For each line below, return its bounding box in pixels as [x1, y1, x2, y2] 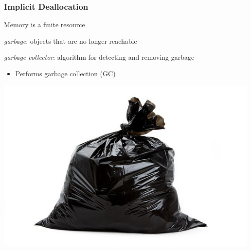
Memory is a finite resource [4, 19, 85, 30]
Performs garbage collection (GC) [15, 68, 116, 78]
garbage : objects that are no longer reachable [4, 35, 137, 46]
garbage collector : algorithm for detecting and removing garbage [4, 52, 195, 62]
